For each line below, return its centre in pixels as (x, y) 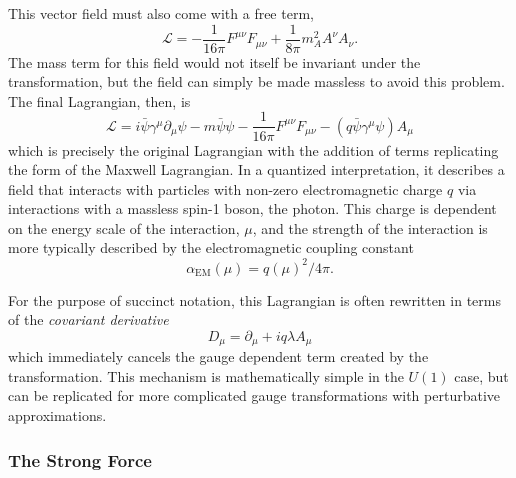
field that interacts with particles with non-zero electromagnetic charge (225, 188)
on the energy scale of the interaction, (124, 227)
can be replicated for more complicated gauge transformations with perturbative (254, 395)
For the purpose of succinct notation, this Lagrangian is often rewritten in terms (254, 299)
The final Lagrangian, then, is (99, 100)
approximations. (57, 414)
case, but (481, 375)
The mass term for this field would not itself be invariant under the (214, 61)
